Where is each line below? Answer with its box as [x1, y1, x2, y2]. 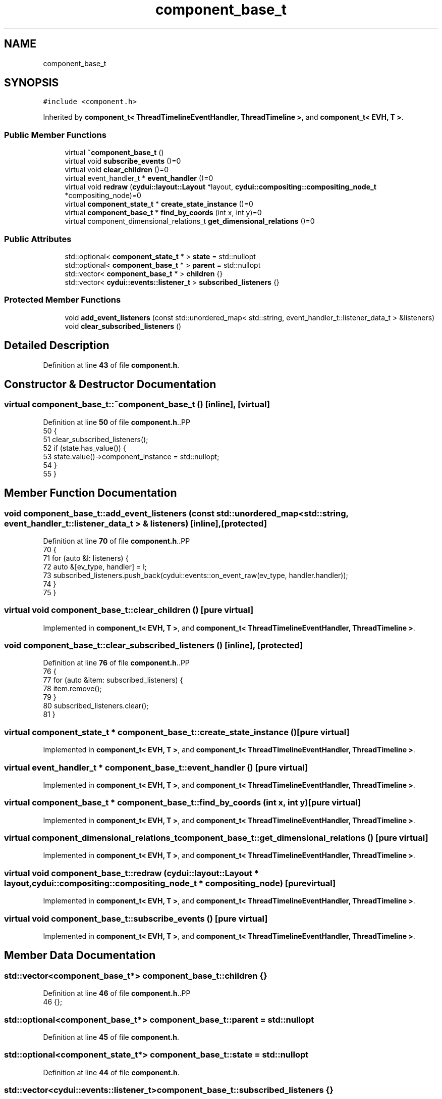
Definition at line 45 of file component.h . [43, 1032, 180, 1041]
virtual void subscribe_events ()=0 [65, 157, 181, 166]
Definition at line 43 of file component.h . [43, 360, 180, 369]
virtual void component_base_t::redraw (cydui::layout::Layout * [4, 868, 259, 878]
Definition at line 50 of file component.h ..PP [43, 417, 190, 426]
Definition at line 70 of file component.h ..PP [43, 536, 190, 545]
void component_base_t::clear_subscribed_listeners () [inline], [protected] [4, 640, 303, 651]
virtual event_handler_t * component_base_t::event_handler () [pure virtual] [4, 762, 308, 773]
